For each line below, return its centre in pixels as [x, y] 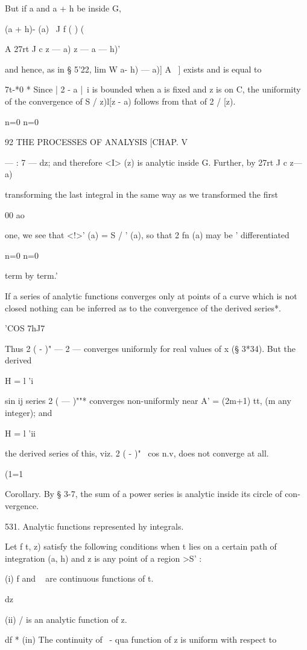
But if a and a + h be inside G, [63, 8]
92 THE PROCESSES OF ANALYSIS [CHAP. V [96, 142]
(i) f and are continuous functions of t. [79, 578]
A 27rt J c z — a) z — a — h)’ [63, 49]
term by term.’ [31, 275]
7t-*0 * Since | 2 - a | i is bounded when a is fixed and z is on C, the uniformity [153, 89]
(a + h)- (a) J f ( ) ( [45, 28]
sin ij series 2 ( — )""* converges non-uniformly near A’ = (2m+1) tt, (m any [148, 401]
